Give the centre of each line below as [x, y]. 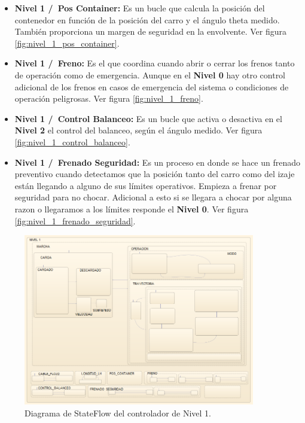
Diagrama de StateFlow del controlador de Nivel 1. [118, 413]
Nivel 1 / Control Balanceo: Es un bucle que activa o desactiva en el [148, 118]
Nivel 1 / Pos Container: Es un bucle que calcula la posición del [140, 8]
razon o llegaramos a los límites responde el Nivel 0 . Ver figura [132, 209]
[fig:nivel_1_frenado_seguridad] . [75, 220]
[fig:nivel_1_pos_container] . [67, 43]
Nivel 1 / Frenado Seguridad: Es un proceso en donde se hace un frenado [158, 162]
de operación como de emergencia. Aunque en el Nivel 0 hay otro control [150, 74]
